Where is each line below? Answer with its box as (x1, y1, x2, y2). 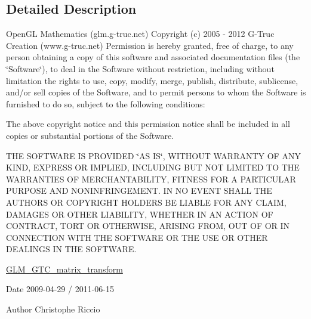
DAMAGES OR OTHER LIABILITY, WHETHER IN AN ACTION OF (6, 207, 273, 220)
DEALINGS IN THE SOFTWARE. (6, 243, 137, 255)
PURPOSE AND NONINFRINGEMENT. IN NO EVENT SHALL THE (6, 184, 272, 197)
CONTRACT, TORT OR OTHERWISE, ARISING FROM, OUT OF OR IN (6, 219, 290, 232)
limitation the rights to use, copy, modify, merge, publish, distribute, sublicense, (6, 74, 298, 86)
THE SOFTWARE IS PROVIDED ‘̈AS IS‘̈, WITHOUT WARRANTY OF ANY (6, 149, 301, 162)
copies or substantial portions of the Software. (6, 129, 174, 141)
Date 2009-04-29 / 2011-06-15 (6, 283, 114, 295)
